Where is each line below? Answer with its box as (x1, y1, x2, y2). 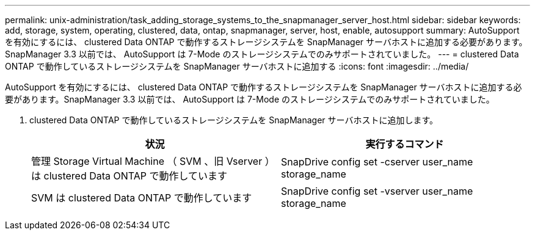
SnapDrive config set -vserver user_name (281, 185, 473, 197)
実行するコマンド (365, 138, 444, 150)
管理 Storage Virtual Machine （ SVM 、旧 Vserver (31, 155, 263, 167)
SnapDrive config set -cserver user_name (281, 156, 473, 168)
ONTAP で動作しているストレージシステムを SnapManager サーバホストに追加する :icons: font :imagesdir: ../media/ (5, 61, 469, 71)
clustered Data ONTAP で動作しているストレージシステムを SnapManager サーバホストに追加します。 (29, 115, 438, 125)
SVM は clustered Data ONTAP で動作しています (31, 192, 252, 204)
